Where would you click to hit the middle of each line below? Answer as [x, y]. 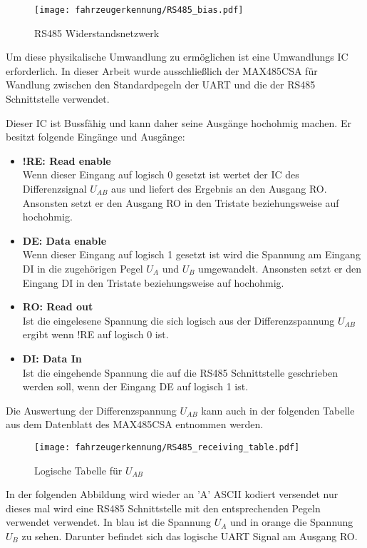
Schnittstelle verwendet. [58, 99]
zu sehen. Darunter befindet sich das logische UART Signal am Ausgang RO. [190, 536]
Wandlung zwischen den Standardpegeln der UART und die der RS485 [161, 85]
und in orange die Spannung [291, 522]
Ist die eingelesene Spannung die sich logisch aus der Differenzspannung [179, 320]
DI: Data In [52, 358]
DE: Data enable [64, 240]
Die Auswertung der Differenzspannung [91, 410]
